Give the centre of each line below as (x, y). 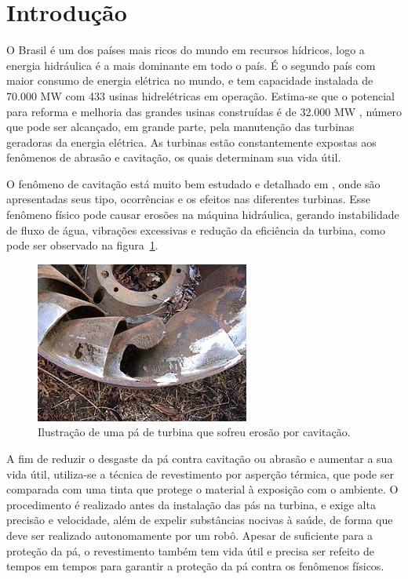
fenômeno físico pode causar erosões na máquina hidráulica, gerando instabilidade (203, 215)
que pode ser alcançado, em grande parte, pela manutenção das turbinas (180, 127)
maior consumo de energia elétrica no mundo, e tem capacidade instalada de (190, 80)
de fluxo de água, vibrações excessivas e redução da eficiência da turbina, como (196, 229)
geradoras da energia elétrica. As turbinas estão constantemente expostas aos (191, 142)
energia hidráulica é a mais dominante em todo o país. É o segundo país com (191, 65)
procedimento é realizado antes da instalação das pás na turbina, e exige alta (191, 504)
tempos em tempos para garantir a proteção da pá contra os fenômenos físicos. (195, 566)
